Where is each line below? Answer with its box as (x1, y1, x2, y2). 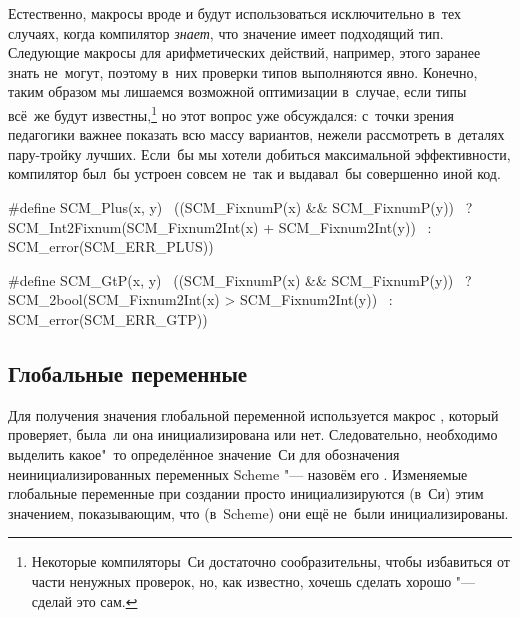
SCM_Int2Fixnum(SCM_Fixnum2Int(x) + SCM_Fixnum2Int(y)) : (8, 216, 432, 237)
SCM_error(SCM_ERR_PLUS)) (8, 236, 214, 257)
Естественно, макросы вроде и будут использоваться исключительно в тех (8, 3, 461, 23)
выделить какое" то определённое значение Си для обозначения (8, 443, 400, 464)
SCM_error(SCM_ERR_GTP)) (8, 308, 208, 329)
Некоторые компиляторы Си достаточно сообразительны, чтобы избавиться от (31, 551, 510, 572)
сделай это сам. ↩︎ (31, 590, 138, 611)
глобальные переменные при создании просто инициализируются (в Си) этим (8, 483, 484, 504)
